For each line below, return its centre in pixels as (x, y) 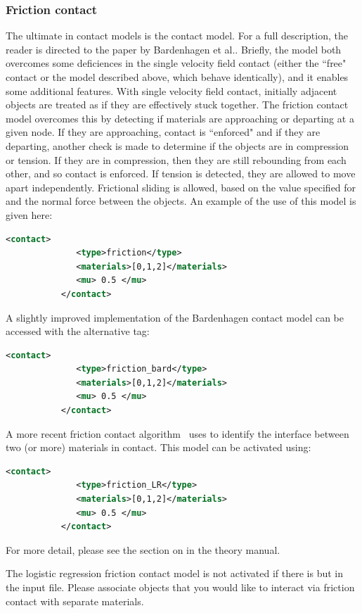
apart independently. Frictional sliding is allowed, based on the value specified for (181, 187)
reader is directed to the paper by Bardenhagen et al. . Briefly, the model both (174, 49)
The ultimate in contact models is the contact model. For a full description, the (177, 36)
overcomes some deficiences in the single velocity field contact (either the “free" (176, 63)
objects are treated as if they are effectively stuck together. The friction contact (177, 105)
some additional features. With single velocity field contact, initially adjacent (172, 90)
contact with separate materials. (75, 601)
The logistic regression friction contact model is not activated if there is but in (175, 573)
